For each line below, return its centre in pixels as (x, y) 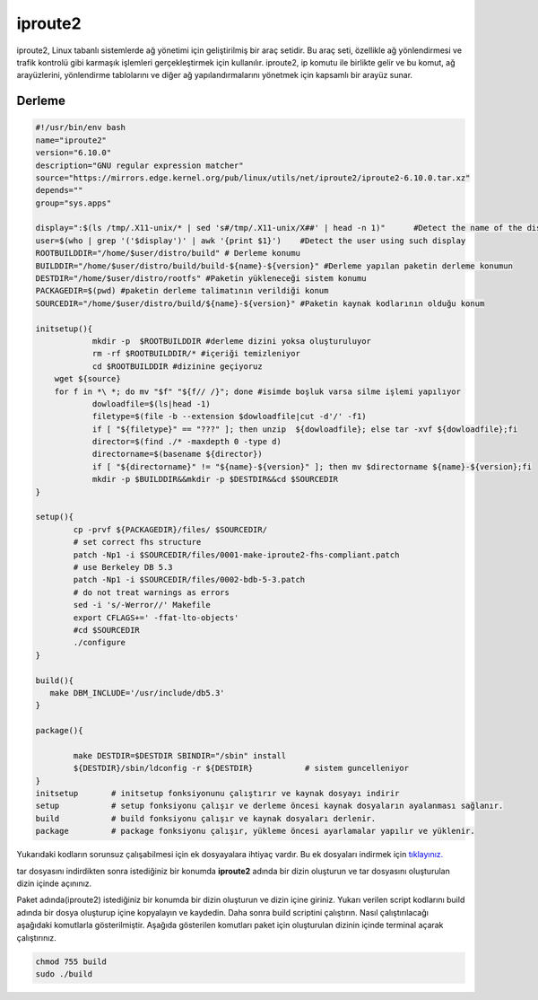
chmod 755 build (71, 961)
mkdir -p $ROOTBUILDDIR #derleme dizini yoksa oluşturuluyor (232, 341)
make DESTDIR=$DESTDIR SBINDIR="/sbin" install (180, 755)
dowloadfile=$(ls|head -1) (151, 404)
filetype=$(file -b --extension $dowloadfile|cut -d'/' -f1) (229, 417)
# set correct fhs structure (137, 542)
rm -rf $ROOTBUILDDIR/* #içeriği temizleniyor (196, 354)
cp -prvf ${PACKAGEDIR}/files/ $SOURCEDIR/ (170, 529)
